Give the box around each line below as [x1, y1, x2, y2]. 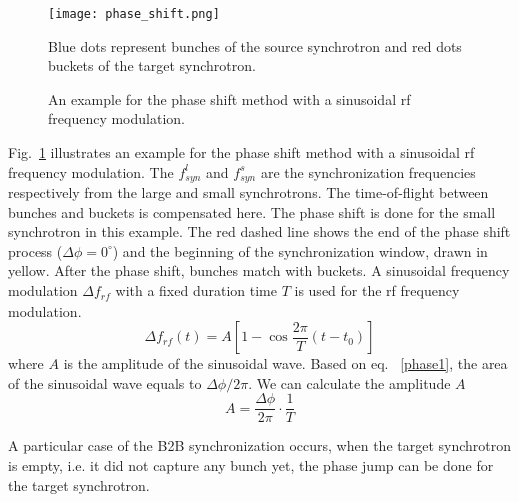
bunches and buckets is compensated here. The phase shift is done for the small [8, 201, 496, 222]
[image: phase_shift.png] [48, 7, 220, 21]
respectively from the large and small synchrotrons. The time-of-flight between [8, 182, 489, 203]
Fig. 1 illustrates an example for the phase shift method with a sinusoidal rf [8, 142, 475, 163]
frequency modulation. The [8, 161, 174, 182]
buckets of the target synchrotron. [48, 55, 256, 76]
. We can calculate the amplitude [248, 372, 451, 393]
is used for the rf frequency [294, 280, 460, 301]
